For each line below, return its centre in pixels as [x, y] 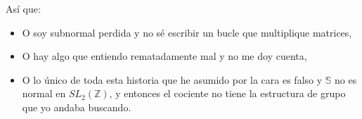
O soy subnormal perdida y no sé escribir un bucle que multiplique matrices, [187, 32]
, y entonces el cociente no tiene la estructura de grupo [227, 93]
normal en [44, 93]
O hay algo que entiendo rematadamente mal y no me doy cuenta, [164, 56]
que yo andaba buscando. [77, 107]
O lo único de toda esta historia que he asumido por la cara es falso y [172, 79]
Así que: [23, 8]
